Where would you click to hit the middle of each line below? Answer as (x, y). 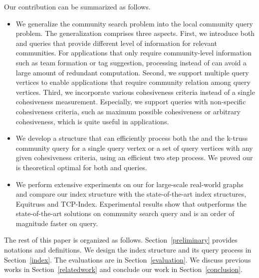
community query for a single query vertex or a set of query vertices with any (134, 147)
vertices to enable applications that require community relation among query (133, 82)
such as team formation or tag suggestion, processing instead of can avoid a (131, 62)
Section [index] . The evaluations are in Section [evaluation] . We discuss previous (128, 259)
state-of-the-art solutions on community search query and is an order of (125, 213)
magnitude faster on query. (57, 223)
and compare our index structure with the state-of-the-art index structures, (131, 194)
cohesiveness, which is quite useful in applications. (92, 121)
